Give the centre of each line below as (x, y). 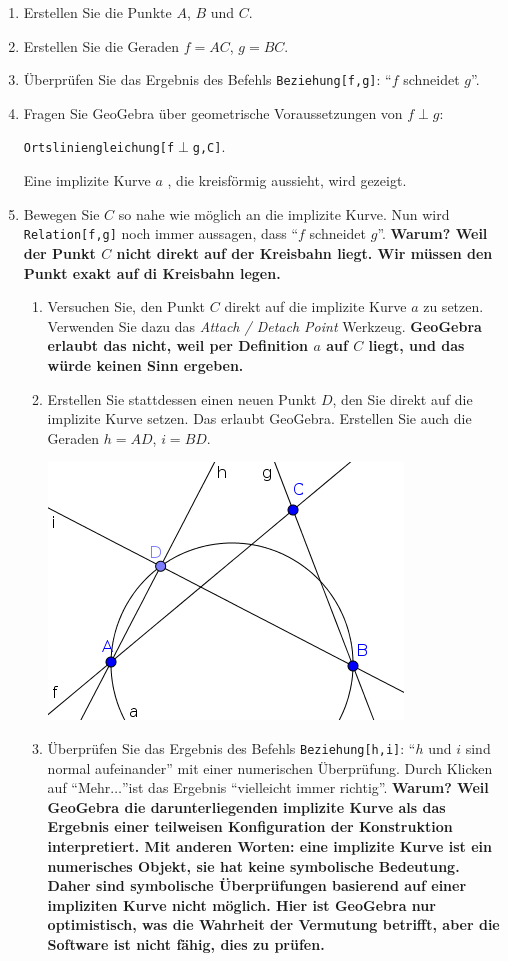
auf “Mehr (79, 787)
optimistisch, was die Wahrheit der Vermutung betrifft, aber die (273, 924)
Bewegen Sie (61, 213)
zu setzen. (453, 306)
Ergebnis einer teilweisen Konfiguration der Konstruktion (250, 826)
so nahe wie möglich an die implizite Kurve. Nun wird (284, 213)
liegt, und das (416, 345)
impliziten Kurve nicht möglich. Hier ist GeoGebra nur (241, 904)
